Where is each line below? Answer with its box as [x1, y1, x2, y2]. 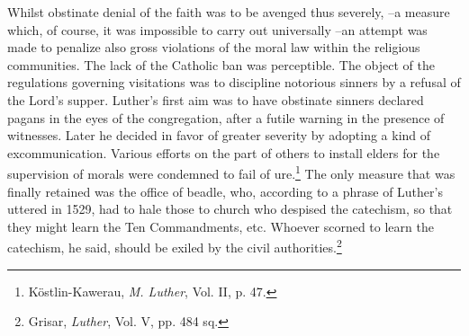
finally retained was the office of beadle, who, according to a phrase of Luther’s [7, 181, 443, 200]
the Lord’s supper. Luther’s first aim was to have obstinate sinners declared [7, 90, 424, 109]
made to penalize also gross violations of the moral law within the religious [7, 38, 420, 57]
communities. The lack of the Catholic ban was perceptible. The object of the [7, 55, 435, 74]
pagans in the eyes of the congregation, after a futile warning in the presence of [7, 108, 445, 127]
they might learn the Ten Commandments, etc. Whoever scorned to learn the [7, 217, 434, 235]
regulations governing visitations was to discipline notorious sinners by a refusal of [7, 73, 461, 92]
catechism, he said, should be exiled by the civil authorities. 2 [7, 235, 342, 257]
